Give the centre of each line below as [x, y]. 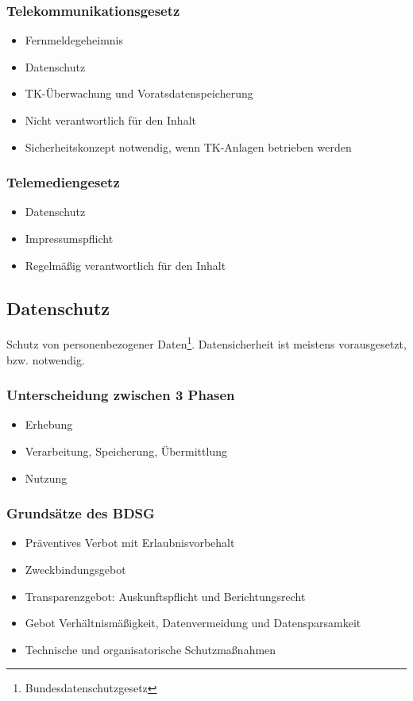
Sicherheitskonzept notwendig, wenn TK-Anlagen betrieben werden [188, 146]
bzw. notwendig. [46, 359]
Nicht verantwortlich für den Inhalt [110, 120]
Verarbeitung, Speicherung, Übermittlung [126, 451]
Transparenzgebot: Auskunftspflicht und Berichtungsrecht [165, 596]
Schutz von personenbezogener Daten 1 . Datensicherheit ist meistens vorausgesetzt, [206, 343]
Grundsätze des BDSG [81, 513]
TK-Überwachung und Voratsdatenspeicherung [139, 93]
